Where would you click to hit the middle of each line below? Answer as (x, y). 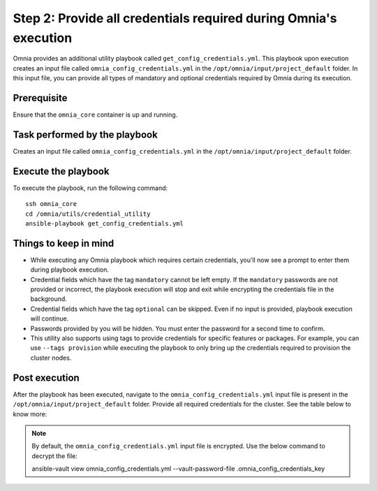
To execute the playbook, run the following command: (90, 188)
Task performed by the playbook (86, 134)
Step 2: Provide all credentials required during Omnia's (175, 18)
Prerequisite (40, 98)
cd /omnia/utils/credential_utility (88, 214)
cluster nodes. (51, 358)
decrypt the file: (55, 456)
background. (49, 299)
